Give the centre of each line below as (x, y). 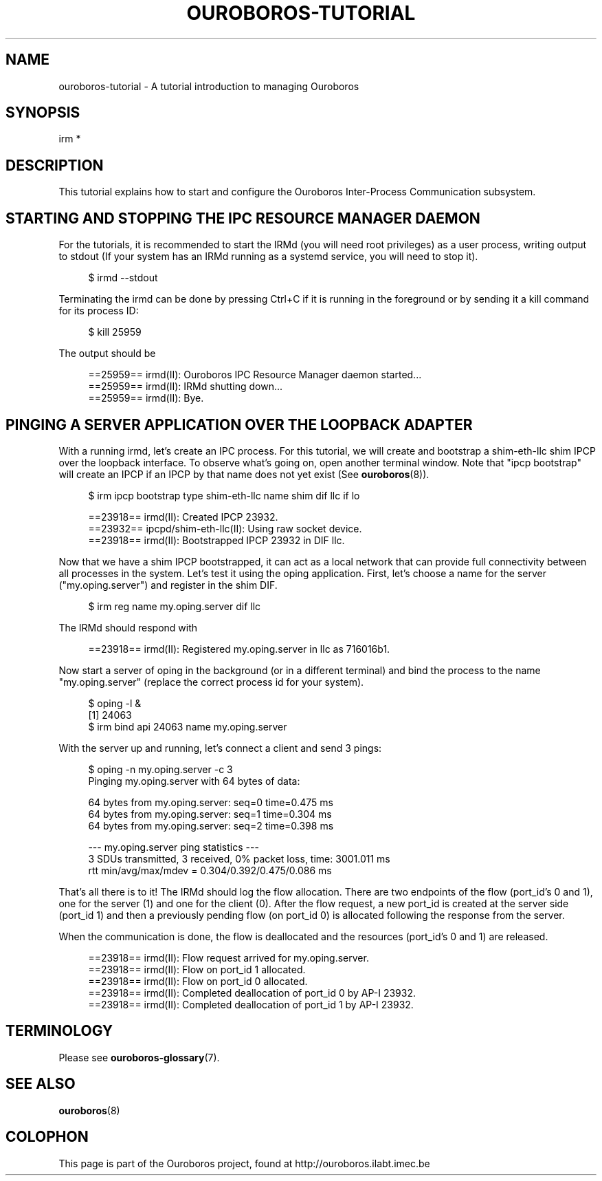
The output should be (107, 354)
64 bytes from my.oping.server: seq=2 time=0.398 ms (211, 825)
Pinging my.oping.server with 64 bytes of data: (194, 781)
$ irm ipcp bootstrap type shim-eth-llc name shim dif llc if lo (224, 495)
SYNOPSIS (43, 113)
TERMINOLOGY (59, 1031)
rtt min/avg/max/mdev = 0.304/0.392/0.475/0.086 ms (210, 870)
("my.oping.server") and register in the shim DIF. (168, 585)
